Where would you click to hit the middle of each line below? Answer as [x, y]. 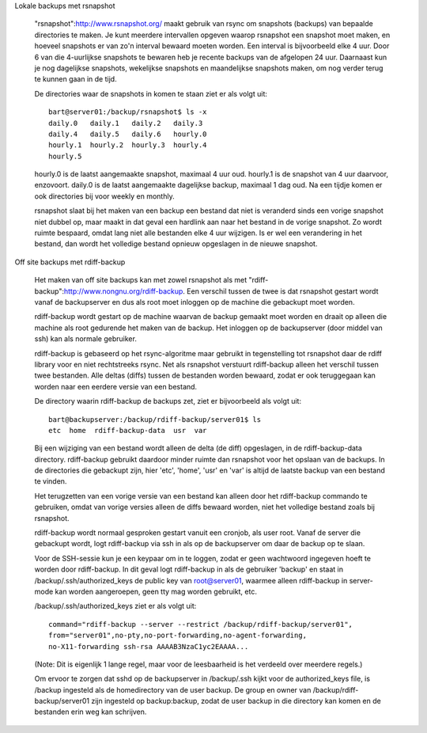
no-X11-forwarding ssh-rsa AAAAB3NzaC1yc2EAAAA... [149, 646]
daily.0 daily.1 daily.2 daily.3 [126, 123]
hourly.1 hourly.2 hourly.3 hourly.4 [128, 145]
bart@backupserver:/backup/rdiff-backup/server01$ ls [155, 419]
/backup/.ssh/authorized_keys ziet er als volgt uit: [115, 606]
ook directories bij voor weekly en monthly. [104, 196]
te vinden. [51, 481]
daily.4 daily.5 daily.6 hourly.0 [128, 134]
